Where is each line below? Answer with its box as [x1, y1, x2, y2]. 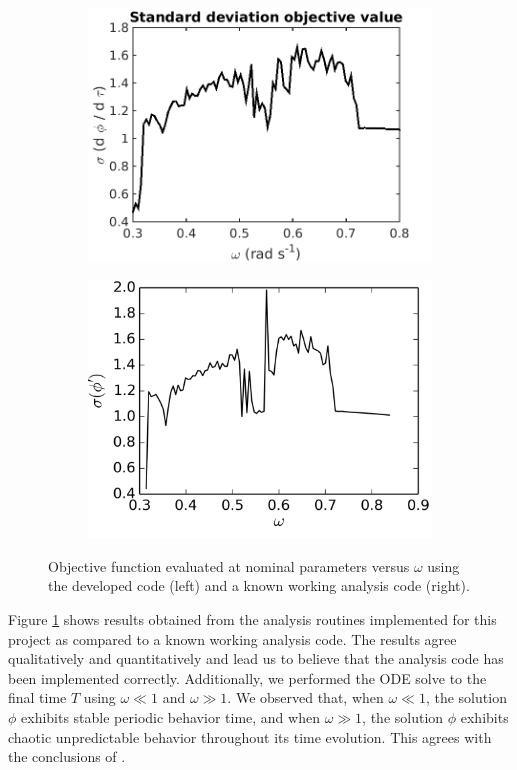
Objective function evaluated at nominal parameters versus [48, 555, 410, 576]
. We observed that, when [227, 687, 384, 708]
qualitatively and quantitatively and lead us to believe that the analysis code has [8, 648, 504, 669]
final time [8, 687, 67, 708]
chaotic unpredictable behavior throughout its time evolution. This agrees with [8, 726, 492, 747]
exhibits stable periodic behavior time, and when [21, 707, 320, 728]
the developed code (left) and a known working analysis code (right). [48, 575, 470, 596]
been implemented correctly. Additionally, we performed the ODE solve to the [8, 667, 487, 688]
